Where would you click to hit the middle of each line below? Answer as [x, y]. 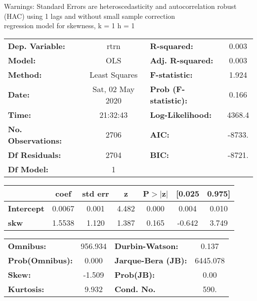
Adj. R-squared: [182, 60]
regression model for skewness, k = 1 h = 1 [69, 25]
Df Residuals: [35, 154]
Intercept [26, 208]
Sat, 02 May [114, 89]
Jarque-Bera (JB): [151, 260]
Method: [25, 74]
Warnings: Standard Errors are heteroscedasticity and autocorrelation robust [120, 6]
